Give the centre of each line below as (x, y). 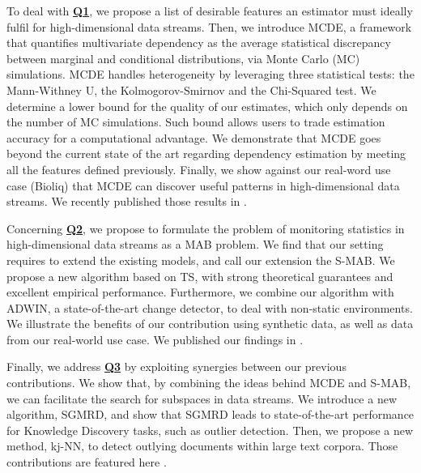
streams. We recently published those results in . (127, 201)
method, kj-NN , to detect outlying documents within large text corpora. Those (202, 446)
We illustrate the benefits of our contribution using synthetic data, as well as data (210, 324)
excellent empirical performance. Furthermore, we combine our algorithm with (200, 292)
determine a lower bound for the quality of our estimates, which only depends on (207, 106)
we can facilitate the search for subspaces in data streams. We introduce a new (202, 398)
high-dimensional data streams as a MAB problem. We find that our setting (195, 244)
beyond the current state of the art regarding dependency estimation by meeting (206, 153)
